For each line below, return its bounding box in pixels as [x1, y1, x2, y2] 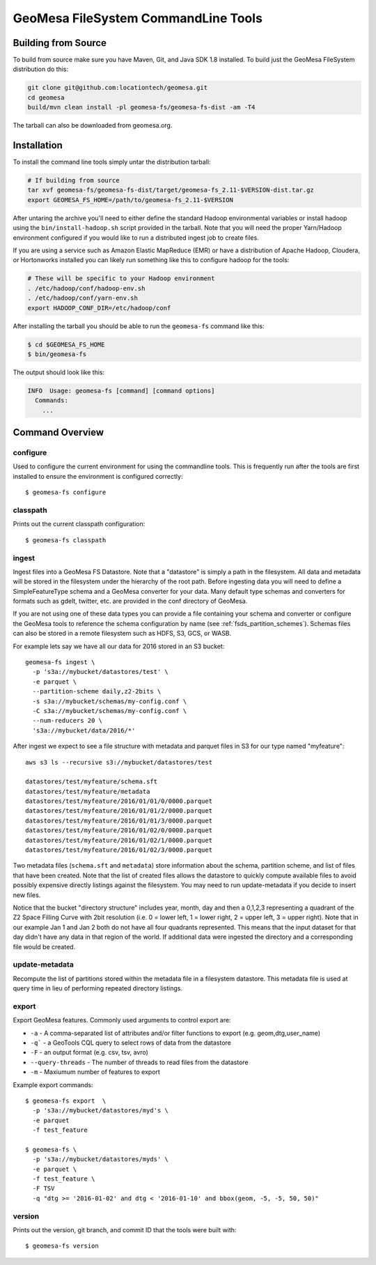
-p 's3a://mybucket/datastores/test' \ [32, 668, 169, 676]
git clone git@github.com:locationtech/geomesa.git [27, 84, 208, 92]
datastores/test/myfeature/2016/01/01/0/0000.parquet [25, 797, 212, 805]
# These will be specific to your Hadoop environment [27, 275, 215, 282]
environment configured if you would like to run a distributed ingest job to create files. [13, 233, 259, 242]
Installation [13, 139, 63, 151]
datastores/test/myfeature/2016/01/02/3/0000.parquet [25, 846, 212, 854]
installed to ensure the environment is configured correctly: [13, 472, 183, 480]
